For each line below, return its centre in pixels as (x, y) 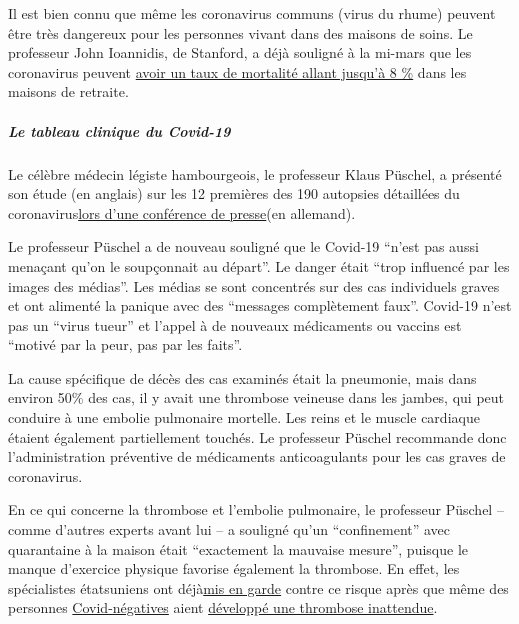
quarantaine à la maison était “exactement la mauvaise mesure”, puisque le (238, 548)
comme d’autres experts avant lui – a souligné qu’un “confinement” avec (229, 529)
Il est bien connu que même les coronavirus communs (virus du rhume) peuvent (252, 13)
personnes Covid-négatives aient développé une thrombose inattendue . (223, 607)
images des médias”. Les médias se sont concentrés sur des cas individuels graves (254, 285)
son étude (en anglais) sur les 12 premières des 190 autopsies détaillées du (234, 193)
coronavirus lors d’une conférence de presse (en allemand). (182, 212)
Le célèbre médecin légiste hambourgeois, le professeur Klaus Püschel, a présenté (255, 173)
